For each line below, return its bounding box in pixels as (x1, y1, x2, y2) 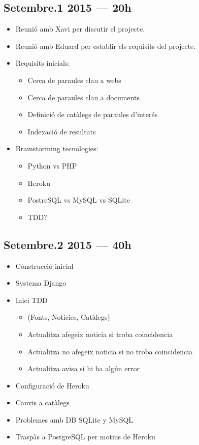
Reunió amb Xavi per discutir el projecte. (15, 23, 145, 34)
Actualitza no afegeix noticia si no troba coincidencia (27, 346, 193, 356)
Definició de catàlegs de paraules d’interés (27, 109, 158, 120)
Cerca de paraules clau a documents (27, 92, 140, 102)
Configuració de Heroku (15, 380, 89, 391)
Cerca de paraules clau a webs (27, 74, 121, 85)
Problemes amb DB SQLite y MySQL (15, 414, 134, 425)
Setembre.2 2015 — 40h (4, 236, 131, 252)
